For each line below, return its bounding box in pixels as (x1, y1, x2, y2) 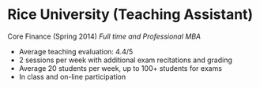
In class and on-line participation (18, 72, 126, 81)
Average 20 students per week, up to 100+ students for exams (18, 63, 223, 72)
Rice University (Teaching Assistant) (7, 6, 254, 24)
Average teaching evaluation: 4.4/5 (18, 46, 134, 56)
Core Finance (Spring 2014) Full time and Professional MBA (7, 32, 202, 41)
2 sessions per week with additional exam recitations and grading (18, 55, 232, 65)
